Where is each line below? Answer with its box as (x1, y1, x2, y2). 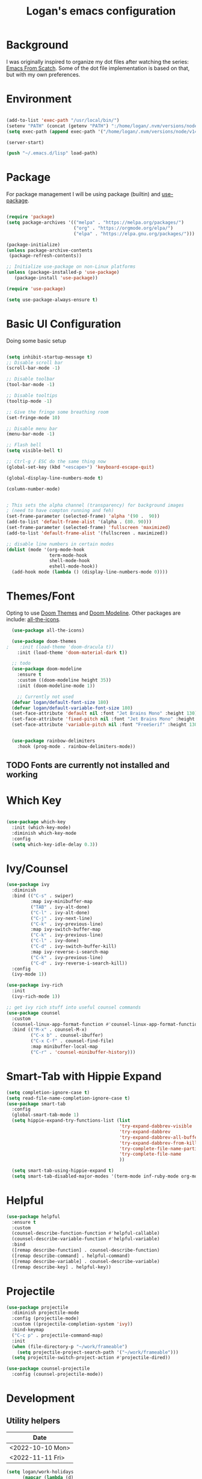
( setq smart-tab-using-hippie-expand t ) (11, 1168, 114, 1174)
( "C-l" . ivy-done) (30, 938, 79, 944)
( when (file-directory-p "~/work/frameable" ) (11, 1343, 128, 1349)
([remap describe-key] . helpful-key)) (11, 1264, 112, 1270)
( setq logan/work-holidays (6, 1469, 74, 1475)
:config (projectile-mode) (11, 1316, 79, 1322)
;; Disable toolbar (6, 376, 55, 382)
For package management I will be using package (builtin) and (6, 191, 161, 198)
